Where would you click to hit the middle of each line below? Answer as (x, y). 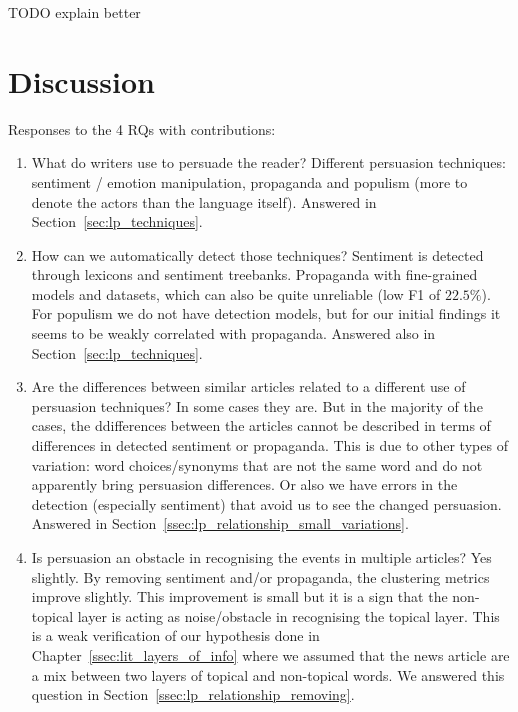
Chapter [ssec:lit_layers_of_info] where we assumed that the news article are (270, 654)
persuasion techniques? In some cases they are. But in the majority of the (257, 405)
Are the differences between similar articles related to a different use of (248, 386)
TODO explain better (74, 12)
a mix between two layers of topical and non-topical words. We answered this (268, 674)
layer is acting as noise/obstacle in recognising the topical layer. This (288, 615)
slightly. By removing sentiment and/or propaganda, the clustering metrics (260, 576)
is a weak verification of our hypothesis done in (175, 635)
